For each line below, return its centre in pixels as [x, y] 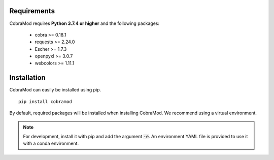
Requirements [32, 11]
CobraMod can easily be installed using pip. [55, 90]
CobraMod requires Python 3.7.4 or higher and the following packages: [84, 23]
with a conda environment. [51, 143]
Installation [27, 78]
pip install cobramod [45, 101]
